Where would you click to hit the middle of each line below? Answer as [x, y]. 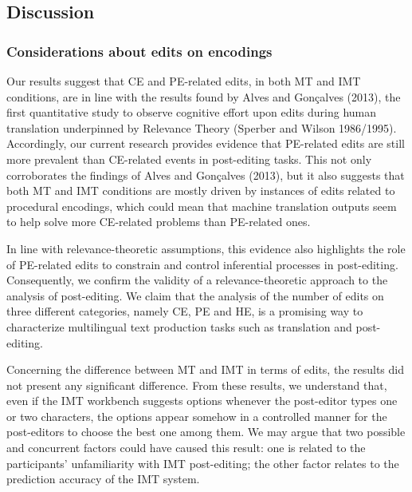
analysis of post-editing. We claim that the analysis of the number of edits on [195, 295]
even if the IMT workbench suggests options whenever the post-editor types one [202, 401]
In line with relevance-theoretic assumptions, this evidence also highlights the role [206, 248]
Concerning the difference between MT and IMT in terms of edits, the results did [205, 369]
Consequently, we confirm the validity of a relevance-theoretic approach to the [197, 280]
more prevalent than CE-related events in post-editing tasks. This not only [189, 159]
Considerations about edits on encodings [139, 51]
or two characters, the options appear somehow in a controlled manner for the [197, 416]
